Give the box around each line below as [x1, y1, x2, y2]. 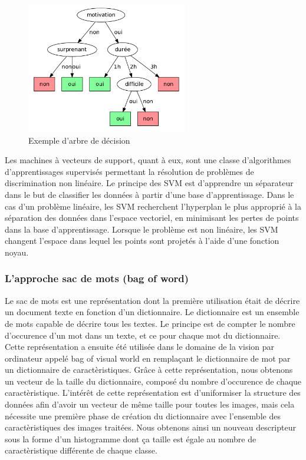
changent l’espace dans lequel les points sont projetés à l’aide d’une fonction [5, 234, 279, 247]
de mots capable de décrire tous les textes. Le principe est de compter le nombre [5, 317, 295, 329]
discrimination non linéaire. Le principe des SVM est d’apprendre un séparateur [5, 177, 294, 189]
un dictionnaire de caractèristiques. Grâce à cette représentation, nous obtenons [5, 363, 293, 376]
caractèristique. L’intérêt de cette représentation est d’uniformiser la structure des [5, 386, 301, 399]
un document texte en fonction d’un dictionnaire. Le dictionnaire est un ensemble [5, 306, 300, 318]
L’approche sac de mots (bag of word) [5, 271, 189, 286]
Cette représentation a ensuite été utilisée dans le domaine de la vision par [5, 340, 275, 353]
